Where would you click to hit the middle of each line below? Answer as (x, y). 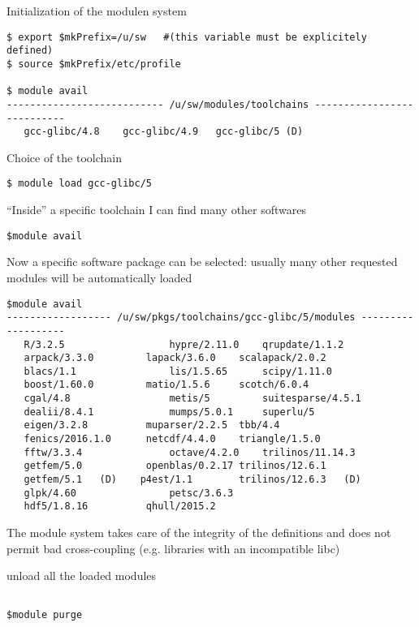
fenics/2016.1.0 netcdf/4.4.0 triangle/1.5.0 (172, 439)
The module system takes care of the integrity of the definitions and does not (199, 533)
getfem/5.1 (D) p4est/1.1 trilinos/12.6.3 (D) (192, 480)
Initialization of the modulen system (97, 11)
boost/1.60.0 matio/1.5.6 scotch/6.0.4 (166, 385)
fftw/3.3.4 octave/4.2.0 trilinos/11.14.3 (190, 452)
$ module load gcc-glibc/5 (79, 184)
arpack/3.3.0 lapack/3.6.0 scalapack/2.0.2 (175, 358)
